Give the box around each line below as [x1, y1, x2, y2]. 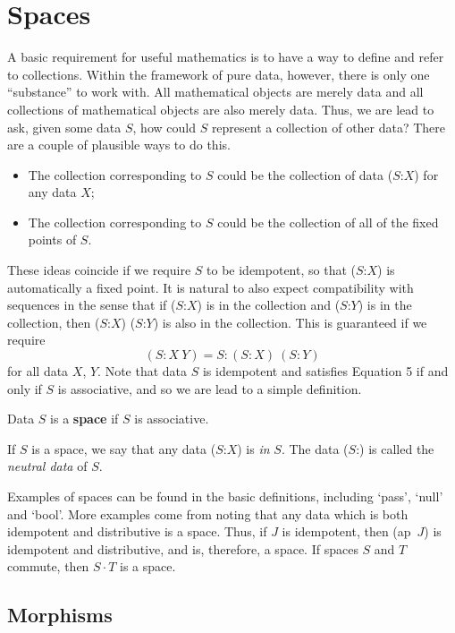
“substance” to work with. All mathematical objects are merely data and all [7, 82, 424, 101]
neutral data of [7, 457, 88, 475]
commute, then [7, 557, 89, 576]
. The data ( [281, 439, 349, 458]
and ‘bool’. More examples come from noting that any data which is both [7, 504, 409, 523]
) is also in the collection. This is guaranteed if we [153, 312, 427, 331]
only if [7, 379, 42, 398]
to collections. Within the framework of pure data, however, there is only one [7, 64, 430, 83]
